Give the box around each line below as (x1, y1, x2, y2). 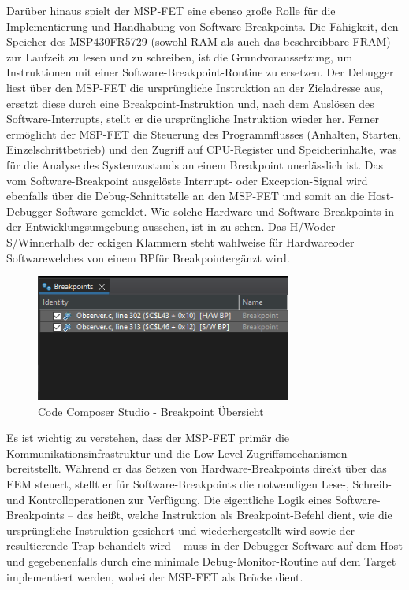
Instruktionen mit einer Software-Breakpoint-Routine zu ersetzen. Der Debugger (6, 64, 394, 80)
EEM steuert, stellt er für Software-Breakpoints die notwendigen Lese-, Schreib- (6, 476, 392, 492)
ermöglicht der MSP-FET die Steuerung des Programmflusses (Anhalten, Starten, (6, 125, 402, 142)
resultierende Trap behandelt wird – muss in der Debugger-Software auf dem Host (6, 537, 403, 554)
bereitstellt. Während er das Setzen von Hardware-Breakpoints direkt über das (6, 460, 387, 477)
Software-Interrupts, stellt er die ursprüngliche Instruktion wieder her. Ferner (6, 110, 380, 127)
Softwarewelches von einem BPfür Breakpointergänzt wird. (6, 249, 290, 265)
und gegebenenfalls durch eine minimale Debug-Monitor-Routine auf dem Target (6, 553, 396, 570)
